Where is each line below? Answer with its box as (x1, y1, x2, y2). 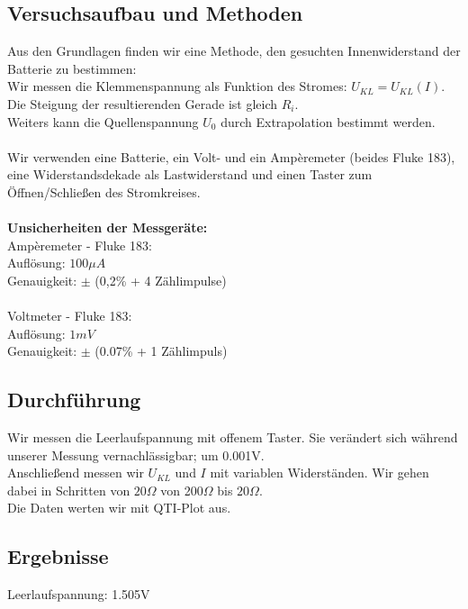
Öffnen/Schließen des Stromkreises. (7, 182, 201, 201)
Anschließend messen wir (7, 463, 144, 482)
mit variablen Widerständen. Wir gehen (210, 463, 429, 482)
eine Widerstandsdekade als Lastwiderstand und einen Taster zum (7, 165, 373, 184)
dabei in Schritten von (7, 480, 130, 499)
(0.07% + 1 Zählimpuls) (94, 341, 228, 360)
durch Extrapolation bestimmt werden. (220, 112, 436, 131)
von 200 (160, 480, 203, 499)
